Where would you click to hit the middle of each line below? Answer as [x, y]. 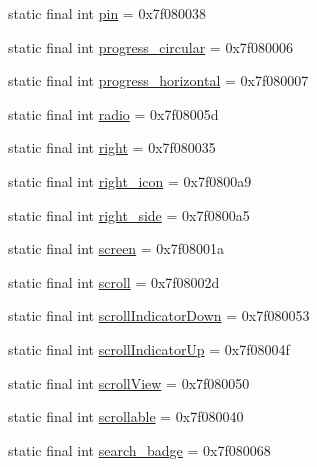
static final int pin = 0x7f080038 [107, 13]
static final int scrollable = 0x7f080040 [126, 416]
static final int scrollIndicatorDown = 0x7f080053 [159, 315]
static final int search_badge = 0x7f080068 [139, 449]
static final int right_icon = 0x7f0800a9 [130, 180]
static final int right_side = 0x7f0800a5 [129, 214]
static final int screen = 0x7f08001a [116, 248]
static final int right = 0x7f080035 [112, 147]
